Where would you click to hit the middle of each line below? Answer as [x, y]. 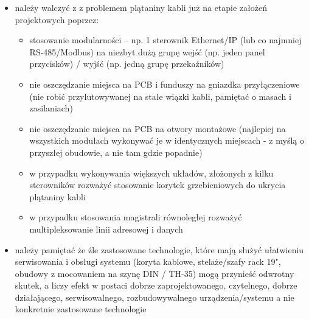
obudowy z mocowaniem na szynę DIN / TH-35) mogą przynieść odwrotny [154, 273]
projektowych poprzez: [57, 19]
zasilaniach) [51, 108]
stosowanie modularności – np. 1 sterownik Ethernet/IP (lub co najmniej [165, 40]
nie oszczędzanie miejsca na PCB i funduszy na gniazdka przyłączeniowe [165, 84]
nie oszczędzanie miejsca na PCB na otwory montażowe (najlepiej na [158, 128]
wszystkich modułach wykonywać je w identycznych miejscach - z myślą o [167, 140]
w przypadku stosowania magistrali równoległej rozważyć [136, 217]
